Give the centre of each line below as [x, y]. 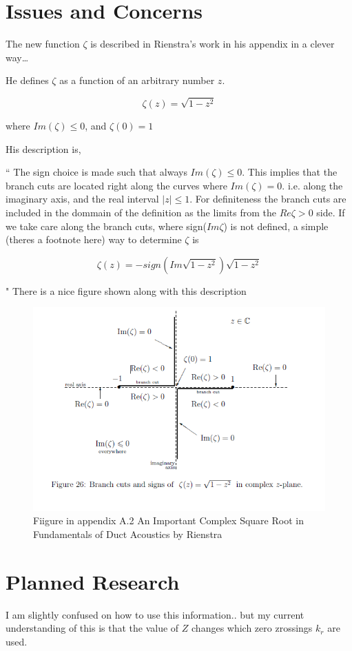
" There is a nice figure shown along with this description [126, 290]
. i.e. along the [312, 185]
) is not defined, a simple [276, 226]
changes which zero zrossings [252, 628]
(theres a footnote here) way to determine [94, 239]
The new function [43, 44]
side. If [331, 213]
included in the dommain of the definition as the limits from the [141, 213]
